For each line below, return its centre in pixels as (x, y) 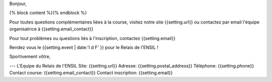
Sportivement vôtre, (30, 56)
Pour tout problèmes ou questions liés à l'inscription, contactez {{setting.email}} (92, 38)
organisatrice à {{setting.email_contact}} (51, 29)
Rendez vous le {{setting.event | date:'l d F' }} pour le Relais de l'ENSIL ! (84, 47)
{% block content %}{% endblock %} (48, 13)
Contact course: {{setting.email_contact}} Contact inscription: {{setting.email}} (91, 73)
